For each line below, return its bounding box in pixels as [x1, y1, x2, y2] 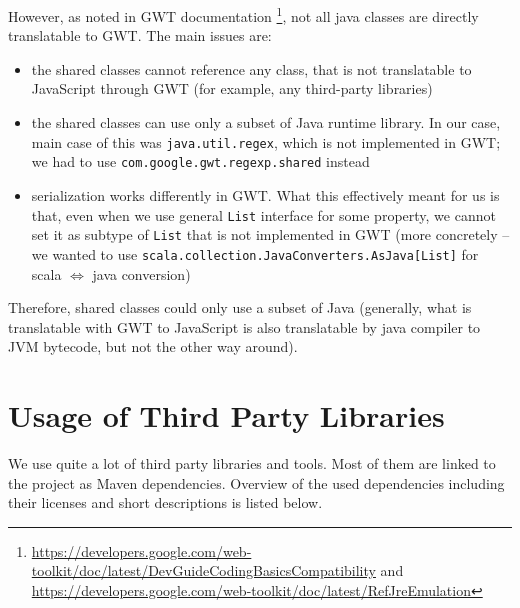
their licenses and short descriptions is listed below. [8, 492, 323, 513]
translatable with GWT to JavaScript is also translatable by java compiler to [8, 316, 481, 337]
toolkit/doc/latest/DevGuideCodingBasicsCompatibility [31, 560, 376, 581]
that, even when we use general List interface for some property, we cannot [31, 204, 496, 225]
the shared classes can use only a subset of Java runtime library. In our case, [31, 112, 501, 133]
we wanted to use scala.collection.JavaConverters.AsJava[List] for [31, 243, 479, 264]
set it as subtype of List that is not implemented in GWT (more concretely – [31, 224, 510, 245]
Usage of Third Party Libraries [8, 395, 445, 436]
